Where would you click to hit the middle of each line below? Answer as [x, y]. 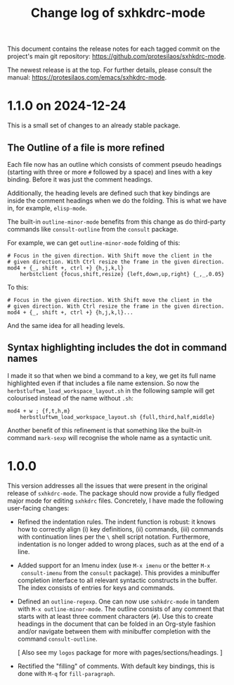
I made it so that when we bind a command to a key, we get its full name [112, 375]
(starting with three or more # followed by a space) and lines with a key [110, 172]
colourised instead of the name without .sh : [70, 398]
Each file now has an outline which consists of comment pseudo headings [115, 164]
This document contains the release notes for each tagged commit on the [114, 49]
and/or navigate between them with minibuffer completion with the [114, 631]
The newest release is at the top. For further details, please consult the [110, 70]
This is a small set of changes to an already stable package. [94, 125]
